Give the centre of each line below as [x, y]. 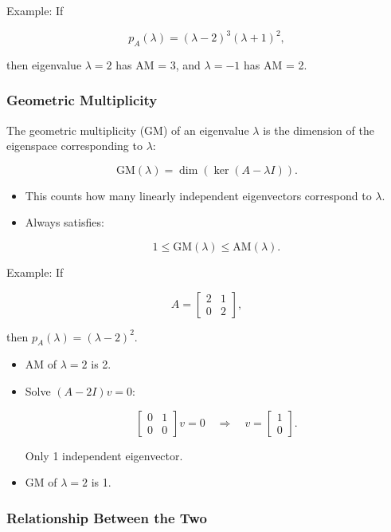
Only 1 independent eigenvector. [104, 455]
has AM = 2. [275, 64]
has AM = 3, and [158, 64]
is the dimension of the [319, 130]
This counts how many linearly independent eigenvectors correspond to [198, 195]
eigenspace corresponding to [74, 146]
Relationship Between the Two [107, 517]
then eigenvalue [44, 64]
